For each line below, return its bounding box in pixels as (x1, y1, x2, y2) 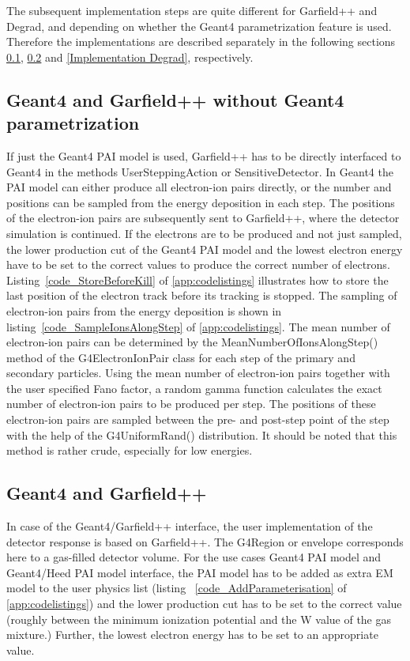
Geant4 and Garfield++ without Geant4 (6, 87, 344, 111)
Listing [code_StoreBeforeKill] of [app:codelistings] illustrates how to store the (6, 271, 389, 288)
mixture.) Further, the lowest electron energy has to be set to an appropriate (6, 626, 378, 643)
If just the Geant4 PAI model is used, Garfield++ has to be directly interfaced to (6, 147, 401, 164)
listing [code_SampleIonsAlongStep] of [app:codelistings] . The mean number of (6, 318, 390, 334)
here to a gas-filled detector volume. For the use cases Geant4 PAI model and (6, 549, 382, 565)
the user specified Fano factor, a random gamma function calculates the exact (6, 380, 382, 396)
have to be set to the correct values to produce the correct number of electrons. (6, 256, 390, 273)
